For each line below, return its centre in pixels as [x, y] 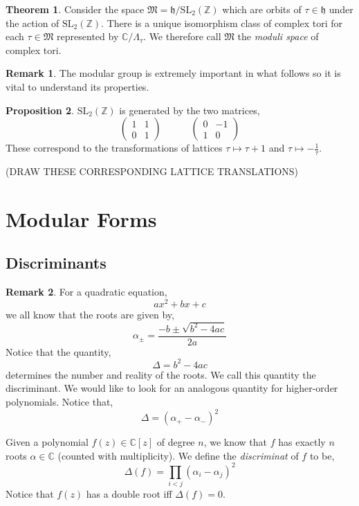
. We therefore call [182, 36]
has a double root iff [129, 494]
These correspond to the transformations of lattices [114, 148]
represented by [88, 36]
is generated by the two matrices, [190, 110]
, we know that [236, 442]
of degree [176, 442]
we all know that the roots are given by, [90, 314]
